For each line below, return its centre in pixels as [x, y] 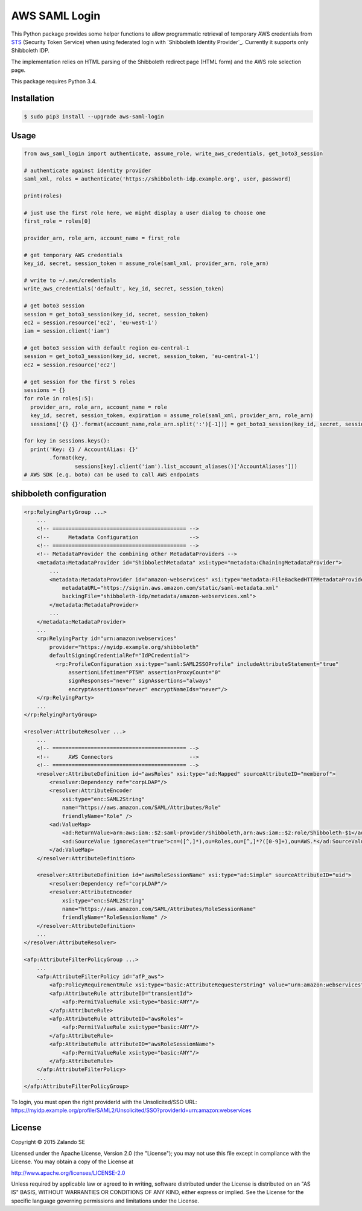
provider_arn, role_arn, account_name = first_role [102, 238]
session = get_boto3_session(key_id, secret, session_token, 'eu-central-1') [141, 356]
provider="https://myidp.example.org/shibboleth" [124, 647]
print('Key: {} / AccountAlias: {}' [84, 449]
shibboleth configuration [59, 494]
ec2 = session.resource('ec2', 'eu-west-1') [91, 322]
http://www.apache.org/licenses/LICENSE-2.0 [68, 1173]
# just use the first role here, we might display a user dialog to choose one [145, 212]
